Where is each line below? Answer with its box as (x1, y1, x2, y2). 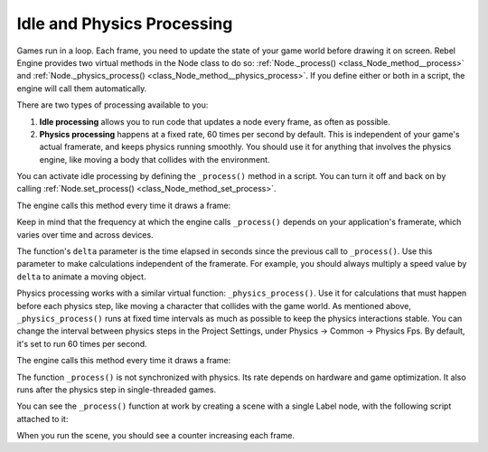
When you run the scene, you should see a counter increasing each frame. (16, 430, 296, 441)
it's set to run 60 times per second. (16, 338, 148, 349)
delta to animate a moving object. (16, 271, 146, 282)
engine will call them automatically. (16, 82, 147, 94)
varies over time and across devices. (16, 229, 154, 240)
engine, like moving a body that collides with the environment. (39, 154, 270, 165)
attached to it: (16, 413, 69, 424)
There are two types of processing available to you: (16, 99, 209, 110)
